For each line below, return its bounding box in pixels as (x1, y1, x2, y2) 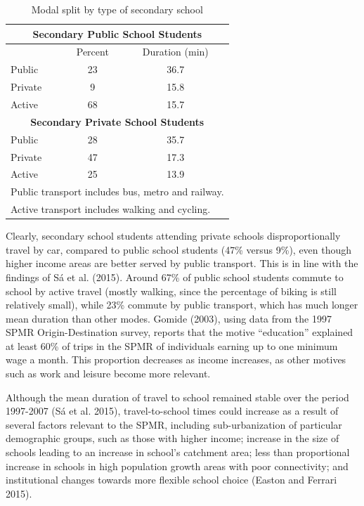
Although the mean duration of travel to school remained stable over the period (6, 389, 349, 404)
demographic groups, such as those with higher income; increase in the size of (6, 431, 339, 446)
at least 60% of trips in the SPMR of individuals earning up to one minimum (6, 338, 338, 353)
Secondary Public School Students (32, 26, 202, 41)
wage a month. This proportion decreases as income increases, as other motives (6, 352, 346, 367)
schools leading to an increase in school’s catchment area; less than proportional (6, 445, 350, 460)
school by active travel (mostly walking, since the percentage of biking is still (6, 283, 337, 298)
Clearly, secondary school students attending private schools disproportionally (6, 228, 341, 243)
